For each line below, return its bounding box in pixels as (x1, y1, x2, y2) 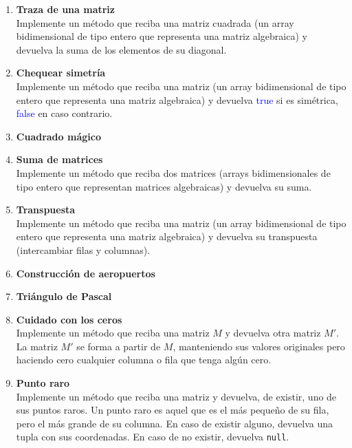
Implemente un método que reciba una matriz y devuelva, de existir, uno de (16, 389, 337, 403)
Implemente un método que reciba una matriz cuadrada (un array (16, 15, 294, 30)
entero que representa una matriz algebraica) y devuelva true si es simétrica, (16, 92, 338, 107)
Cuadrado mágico (16, 129, 101, 143)
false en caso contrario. (16, 106, 113, 120)
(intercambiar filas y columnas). (16, 242, 151, 257)
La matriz (16, 339, 58, 353)
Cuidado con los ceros (16, 312, 122, 326)
